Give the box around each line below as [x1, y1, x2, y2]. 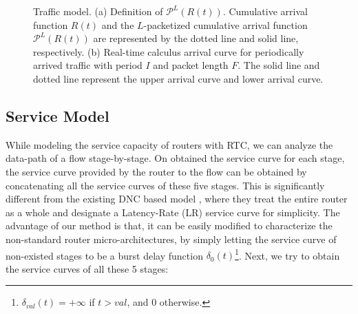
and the [101, 17, 134, 32]
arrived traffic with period [33, 58, 143, 72]
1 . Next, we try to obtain [235, 246, 340, 262]
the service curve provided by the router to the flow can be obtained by [6, 164, 307, 178]
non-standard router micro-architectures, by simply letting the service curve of [6, 231, 337, 246]
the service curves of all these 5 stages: [6, 261, 169, 275]
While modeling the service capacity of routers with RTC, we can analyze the [6, 137, 333, 151]
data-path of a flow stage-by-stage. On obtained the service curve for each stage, [6, 151, 345, 165]
